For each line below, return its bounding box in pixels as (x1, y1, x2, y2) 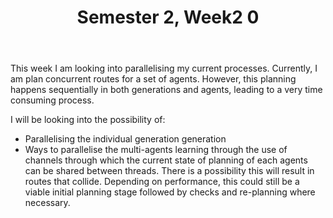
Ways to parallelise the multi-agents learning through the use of (24, 144, 288, 156)
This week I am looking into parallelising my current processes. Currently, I (10, 62, 318, 75)
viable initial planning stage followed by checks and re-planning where (24, 186, 316, 198)
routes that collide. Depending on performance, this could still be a (24, 176, 300, 188)
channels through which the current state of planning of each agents (24, 154, 308, 166)
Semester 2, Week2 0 (76, 6, 260, 29)
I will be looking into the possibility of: (10, 114, 166, 126)
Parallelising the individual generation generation (24, 133, 227, 145)
